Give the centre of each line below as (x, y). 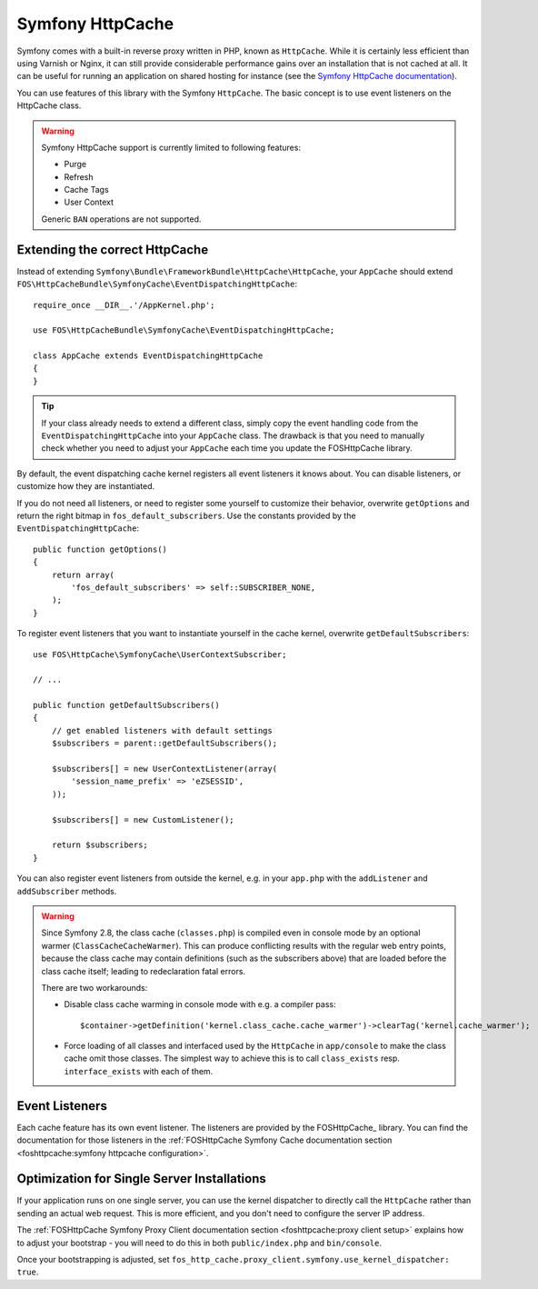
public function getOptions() (100, 549)
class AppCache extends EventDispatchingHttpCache (148, 356)
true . (28, 1272)
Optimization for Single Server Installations (142, 1179)
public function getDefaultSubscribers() (126, 705)
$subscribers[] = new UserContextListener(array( (164, 769)
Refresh (79, 176)
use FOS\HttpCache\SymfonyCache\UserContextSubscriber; (160, 654)
